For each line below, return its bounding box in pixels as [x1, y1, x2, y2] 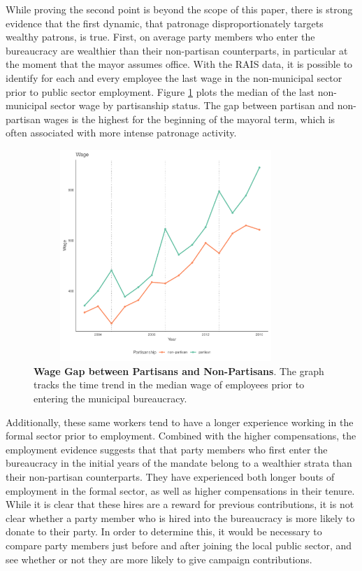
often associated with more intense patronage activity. [6, 125, 237, 140]
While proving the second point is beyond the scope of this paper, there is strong [6, 2, 353, 16]
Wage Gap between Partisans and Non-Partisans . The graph [34, 363, 324, 378]
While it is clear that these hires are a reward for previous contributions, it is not [6, 497, 354, 512]
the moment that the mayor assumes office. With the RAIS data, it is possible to [6, 57, 353, 71]
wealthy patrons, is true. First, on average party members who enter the [6, 29, 315, 44]
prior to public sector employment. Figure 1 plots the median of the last [6, 84, 314, 99]
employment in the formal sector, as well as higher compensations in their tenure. [6, 483, 355, 498]
